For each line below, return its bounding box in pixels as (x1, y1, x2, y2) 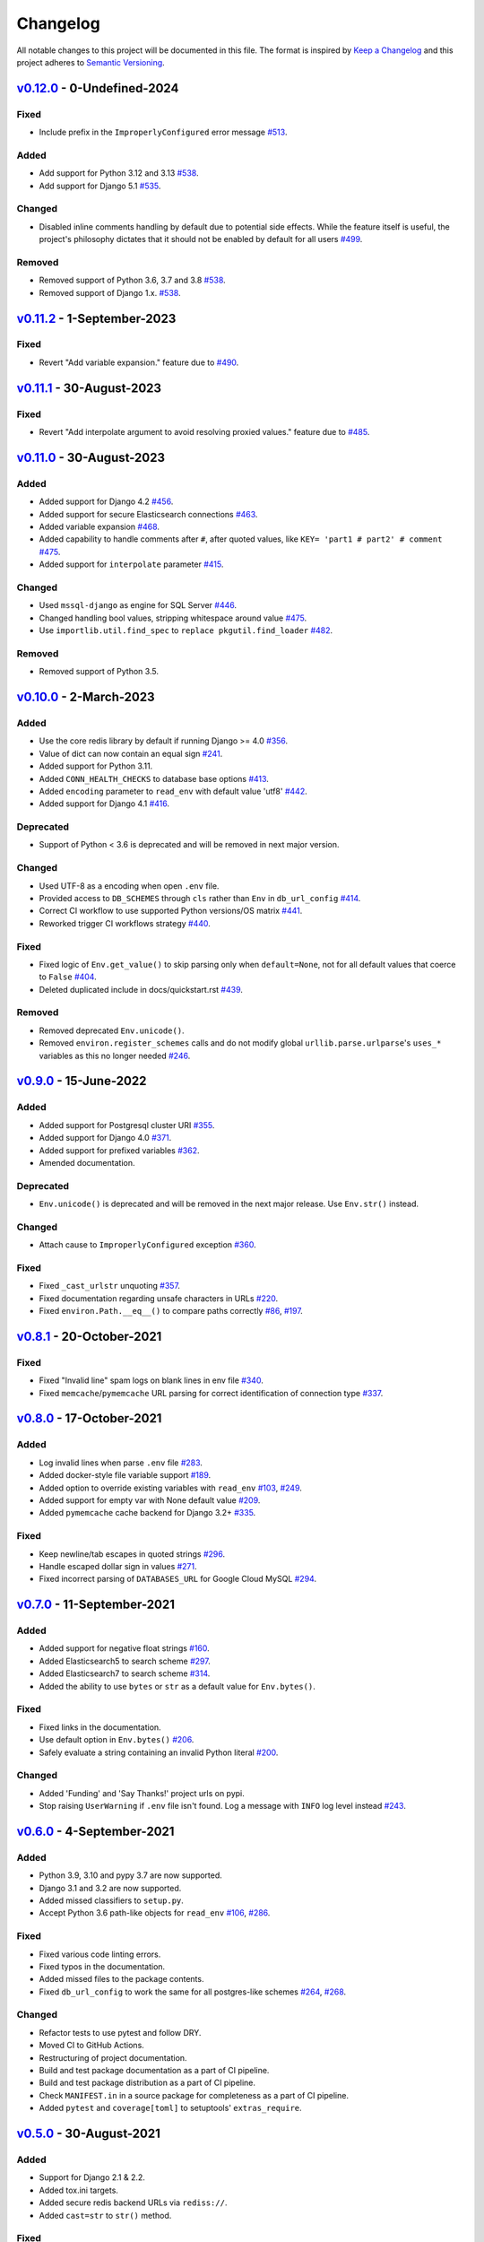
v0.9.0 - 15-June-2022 (16, 1073, 147, 1089)
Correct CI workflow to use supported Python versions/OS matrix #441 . (39, 906, 303, 917)
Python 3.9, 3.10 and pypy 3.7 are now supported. (39, 1870, 223, 1881)
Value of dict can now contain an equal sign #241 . (39, 748, 223, 759)
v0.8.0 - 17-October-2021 (16, 1411, 162, 1426)
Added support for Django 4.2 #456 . (39, 496, 174, 507)
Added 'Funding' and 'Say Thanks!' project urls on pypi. (39, 1787, 246, 1798)
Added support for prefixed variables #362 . (39, 1144, 200, 1156)
